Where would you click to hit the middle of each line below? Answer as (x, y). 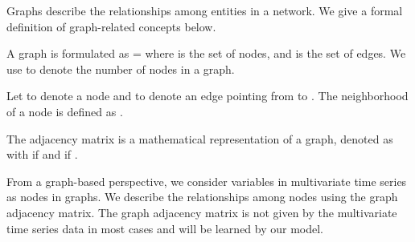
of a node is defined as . (65, 111)
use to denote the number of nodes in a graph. (121, 69)
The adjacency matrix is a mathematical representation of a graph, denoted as (200, 138)
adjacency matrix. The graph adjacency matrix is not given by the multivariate (202, 212)
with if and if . (42, 154)
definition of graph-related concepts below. (111, 26)
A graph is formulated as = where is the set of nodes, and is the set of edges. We (206, 53)
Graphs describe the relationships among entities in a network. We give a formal (205, 10)
